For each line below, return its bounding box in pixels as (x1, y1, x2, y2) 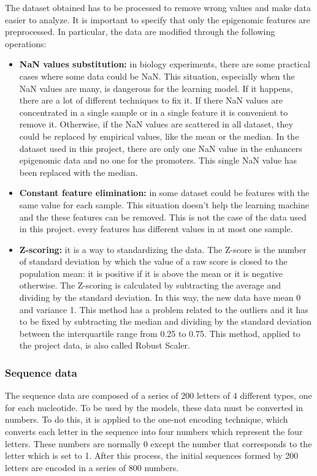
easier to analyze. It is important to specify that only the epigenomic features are (5, 13, 310, 26)
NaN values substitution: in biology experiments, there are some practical (19, 58, 310, 70)
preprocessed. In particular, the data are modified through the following (5, 25, 275, 38)
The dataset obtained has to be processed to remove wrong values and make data (5, 1, 311, 13)
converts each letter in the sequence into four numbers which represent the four (5, 425, 303, 438)
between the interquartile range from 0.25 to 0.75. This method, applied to (19, 327, 300, 339)
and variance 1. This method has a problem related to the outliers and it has (19, 303, 308, 315)
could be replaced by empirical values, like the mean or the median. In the (19, 129, 299, 142)
